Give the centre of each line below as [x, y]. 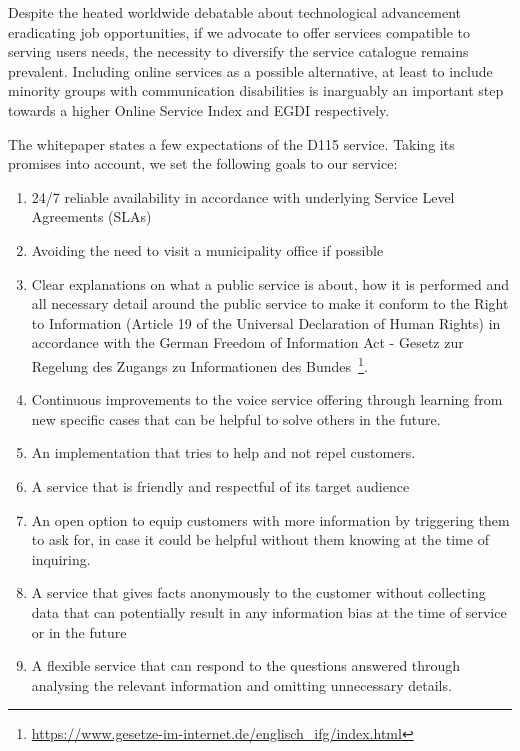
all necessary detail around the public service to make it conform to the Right [270, 303]
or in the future [79, 631]
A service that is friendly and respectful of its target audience [220, 485]
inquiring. [61, 558]
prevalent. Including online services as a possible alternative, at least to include [250, 70]
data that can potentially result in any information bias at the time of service [269, 611]
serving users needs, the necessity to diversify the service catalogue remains [238, 51]
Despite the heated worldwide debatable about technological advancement [234, 12]
